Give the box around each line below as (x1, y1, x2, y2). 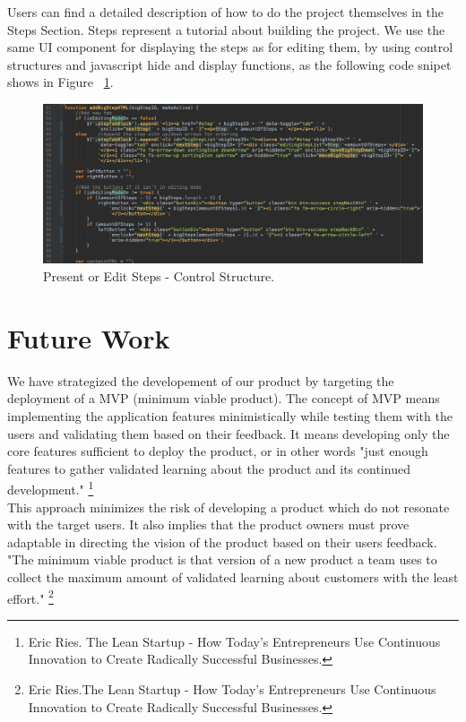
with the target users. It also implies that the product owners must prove (7, 515, 410, 534)
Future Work (7, 319, 170, 356)
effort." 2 (7, 586, 54, 607)
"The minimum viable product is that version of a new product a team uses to (7, 550, 437, 569)
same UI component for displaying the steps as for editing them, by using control (7, 38, 453, 56)
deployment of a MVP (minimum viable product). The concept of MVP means (7, 389, 440, 408)
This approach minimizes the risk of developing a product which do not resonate (7, 497, 450, 516)
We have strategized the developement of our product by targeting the (7, 371, 394, 390)
